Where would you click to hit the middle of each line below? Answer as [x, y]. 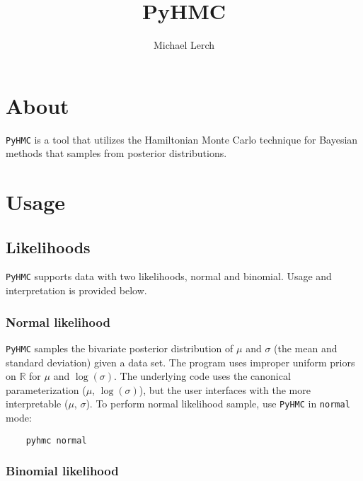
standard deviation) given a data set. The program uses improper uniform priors [180, 362]
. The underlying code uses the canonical [202, 376]
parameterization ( [46, 389]
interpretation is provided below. [76, 290]
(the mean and [306, 348]
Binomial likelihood [62, 471]
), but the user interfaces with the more [225, 389]
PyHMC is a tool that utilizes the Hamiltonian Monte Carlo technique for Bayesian [182, 139]
